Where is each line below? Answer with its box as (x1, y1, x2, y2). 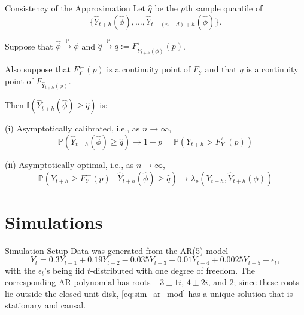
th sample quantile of (184, 2, 263, 14)
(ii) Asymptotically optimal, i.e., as (5, 158, 134, 170)
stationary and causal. (5, 299, 86, 311)
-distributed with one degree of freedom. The (90, 264, 255, 276)
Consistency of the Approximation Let (5, 2, 145, 14)
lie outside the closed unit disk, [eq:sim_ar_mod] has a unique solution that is (5, 287, 293, 299)
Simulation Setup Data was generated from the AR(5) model (5, 244, 229, 256)
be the (154, 2, 178, 14)
